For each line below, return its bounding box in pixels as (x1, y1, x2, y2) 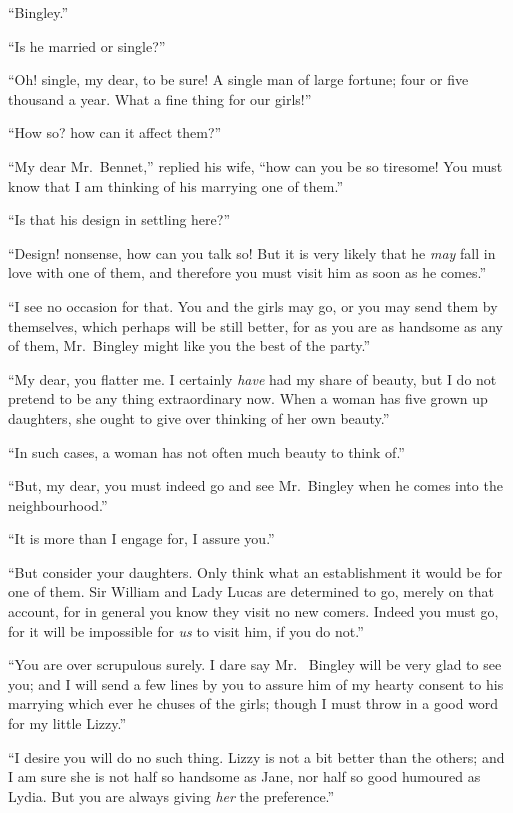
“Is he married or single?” (8, 35, 166, 56)
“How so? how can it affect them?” (8, 122, 222, 143)
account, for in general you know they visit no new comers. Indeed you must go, (8, 601, 499, 622)
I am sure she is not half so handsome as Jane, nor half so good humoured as (8, 766, 481, 787)
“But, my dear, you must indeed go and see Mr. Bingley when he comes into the (8, 475, 503, 496)
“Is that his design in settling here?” (8, 209, 230, 230)
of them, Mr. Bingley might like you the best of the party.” (8, 335, 371, 356)
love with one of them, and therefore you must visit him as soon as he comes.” (8, 262, 487, 283)
